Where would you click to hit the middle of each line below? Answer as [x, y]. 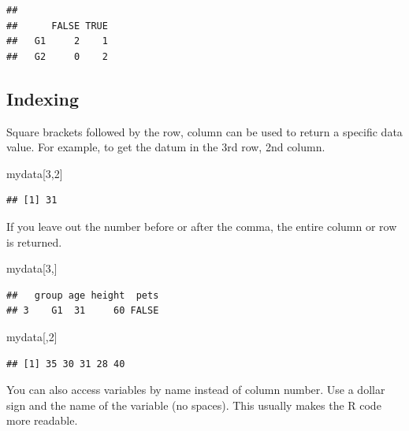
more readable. [42, 420]
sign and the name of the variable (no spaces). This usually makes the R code [194, 405]
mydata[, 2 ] [32, 336]
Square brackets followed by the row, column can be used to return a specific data [204, 131]
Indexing [43, 98]
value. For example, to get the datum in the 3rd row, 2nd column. [166, 147]
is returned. [34, 242]
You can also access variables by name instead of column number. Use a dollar [196, 390]
